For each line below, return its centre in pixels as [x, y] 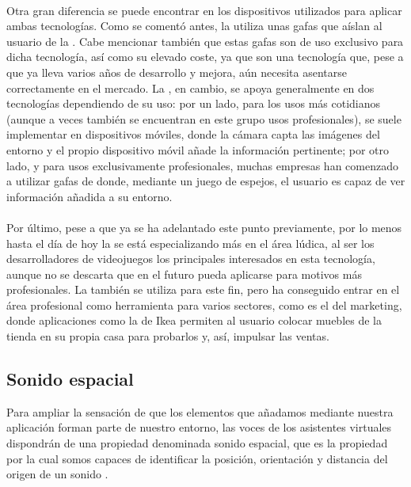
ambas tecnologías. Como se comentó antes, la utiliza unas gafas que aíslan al [194, 26]
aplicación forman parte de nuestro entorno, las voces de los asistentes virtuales [199, 427]
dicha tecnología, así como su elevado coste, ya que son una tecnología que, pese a [205, 57]
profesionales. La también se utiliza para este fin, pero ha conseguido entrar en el [203, 289]
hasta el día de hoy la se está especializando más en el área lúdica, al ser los [190, 243]
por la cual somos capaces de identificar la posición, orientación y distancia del [197, 458]
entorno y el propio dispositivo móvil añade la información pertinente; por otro [198, 149]
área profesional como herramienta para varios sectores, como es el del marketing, [204, 304]
